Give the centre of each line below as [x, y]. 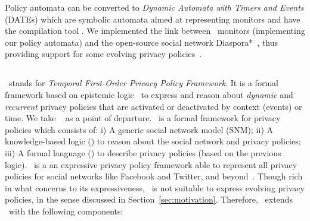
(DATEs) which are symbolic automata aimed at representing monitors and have [153, 19]
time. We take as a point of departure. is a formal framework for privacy [143, 118]
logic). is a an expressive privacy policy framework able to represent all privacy [151, 164]
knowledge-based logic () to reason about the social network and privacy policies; [153, 141]
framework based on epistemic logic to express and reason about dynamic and [149, 94]
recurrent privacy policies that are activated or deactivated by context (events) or [154, 106]
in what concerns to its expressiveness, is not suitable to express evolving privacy [155, 187]
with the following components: [66, 211]
